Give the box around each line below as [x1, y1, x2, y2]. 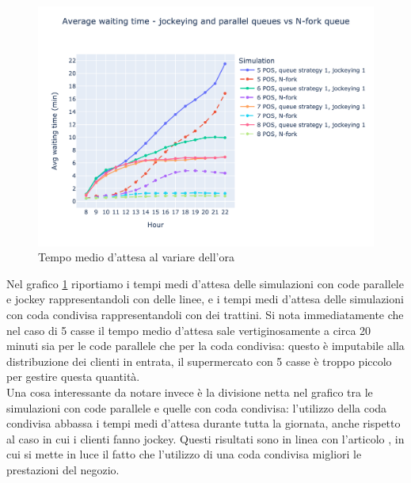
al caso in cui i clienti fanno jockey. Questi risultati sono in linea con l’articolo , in [6, 430, 405, 447]
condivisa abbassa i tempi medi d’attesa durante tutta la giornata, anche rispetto [6, 415, 401, 432]
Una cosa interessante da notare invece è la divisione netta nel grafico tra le [6, 384, 373, 401]
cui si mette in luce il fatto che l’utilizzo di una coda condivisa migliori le [6, 446, 362, 462]
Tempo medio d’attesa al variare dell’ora [38, 249, 234, 265]
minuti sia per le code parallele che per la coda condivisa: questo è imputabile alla [6, 337, 405, 354]
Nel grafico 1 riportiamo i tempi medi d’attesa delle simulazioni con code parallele [6, 275, 404, 291]
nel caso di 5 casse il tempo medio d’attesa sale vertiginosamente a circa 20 [6, 321, 371, 338]
